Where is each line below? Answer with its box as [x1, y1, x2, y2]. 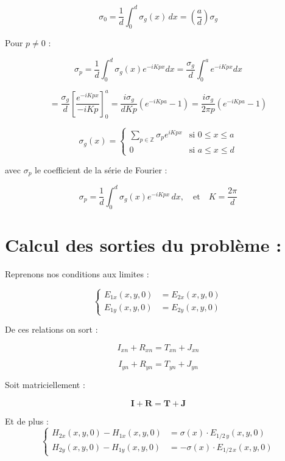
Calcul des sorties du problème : [5, 232, 282, 257]
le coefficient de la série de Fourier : [35, 163, 167, 176]
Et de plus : [5, 414, 49, 427]
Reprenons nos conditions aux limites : [5, 267, 149, 280]
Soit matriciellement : [5, 378, 85, 390]
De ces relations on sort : [5, 323, 98, 336]
